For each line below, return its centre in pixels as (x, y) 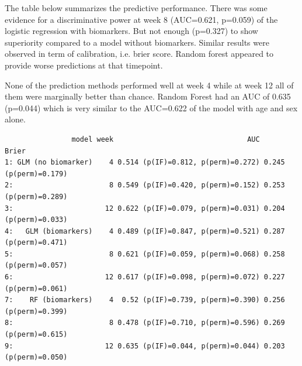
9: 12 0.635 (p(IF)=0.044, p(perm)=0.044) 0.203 (145, 346)
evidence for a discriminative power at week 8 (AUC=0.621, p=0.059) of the (141, 19)
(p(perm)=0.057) (36, 266)
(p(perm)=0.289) (36, 196)
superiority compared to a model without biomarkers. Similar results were (137, 42)
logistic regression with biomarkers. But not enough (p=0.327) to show (131, 31)
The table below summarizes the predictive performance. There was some (136, 8)
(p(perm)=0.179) (36, 174)
